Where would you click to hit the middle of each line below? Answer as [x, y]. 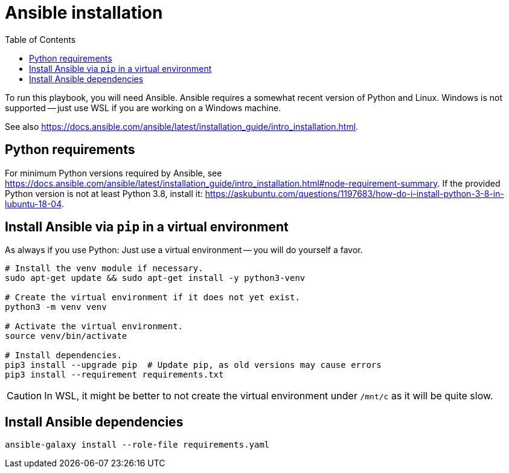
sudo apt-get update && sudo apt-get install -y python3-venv [155, 278]
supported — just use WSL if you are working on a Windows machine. [143, 108]
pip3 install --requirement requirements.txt [114, 375]
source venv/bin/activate [66, 336]
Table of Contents [40, 39]
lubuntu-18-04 [33, 204]
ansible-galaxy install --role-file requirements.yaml [137, 445]
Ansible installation [84, 13]
